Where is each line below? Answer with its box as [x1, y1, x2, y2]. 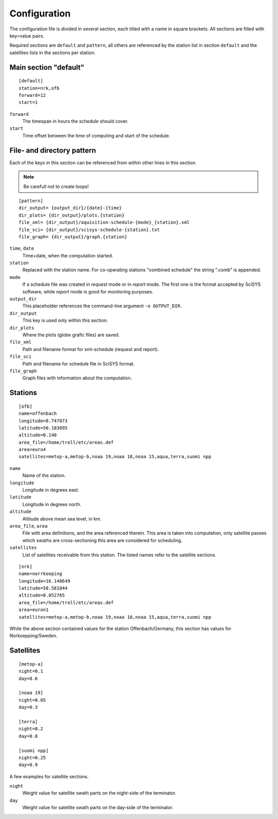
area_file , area [9, 522, 48, 529]
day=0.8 [19, 733, 38, 739]
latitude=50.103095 [19, 425, 68, 431]
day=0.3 [19, 704, 38, 710]
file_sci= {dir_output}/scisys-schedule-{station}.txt [19, 226, 160, 233]
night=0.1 [19, 668, 43, 674]
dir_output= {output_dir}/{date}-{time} [19, 205, 122, 211]
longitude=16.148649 [19, 578, 71, 584]
